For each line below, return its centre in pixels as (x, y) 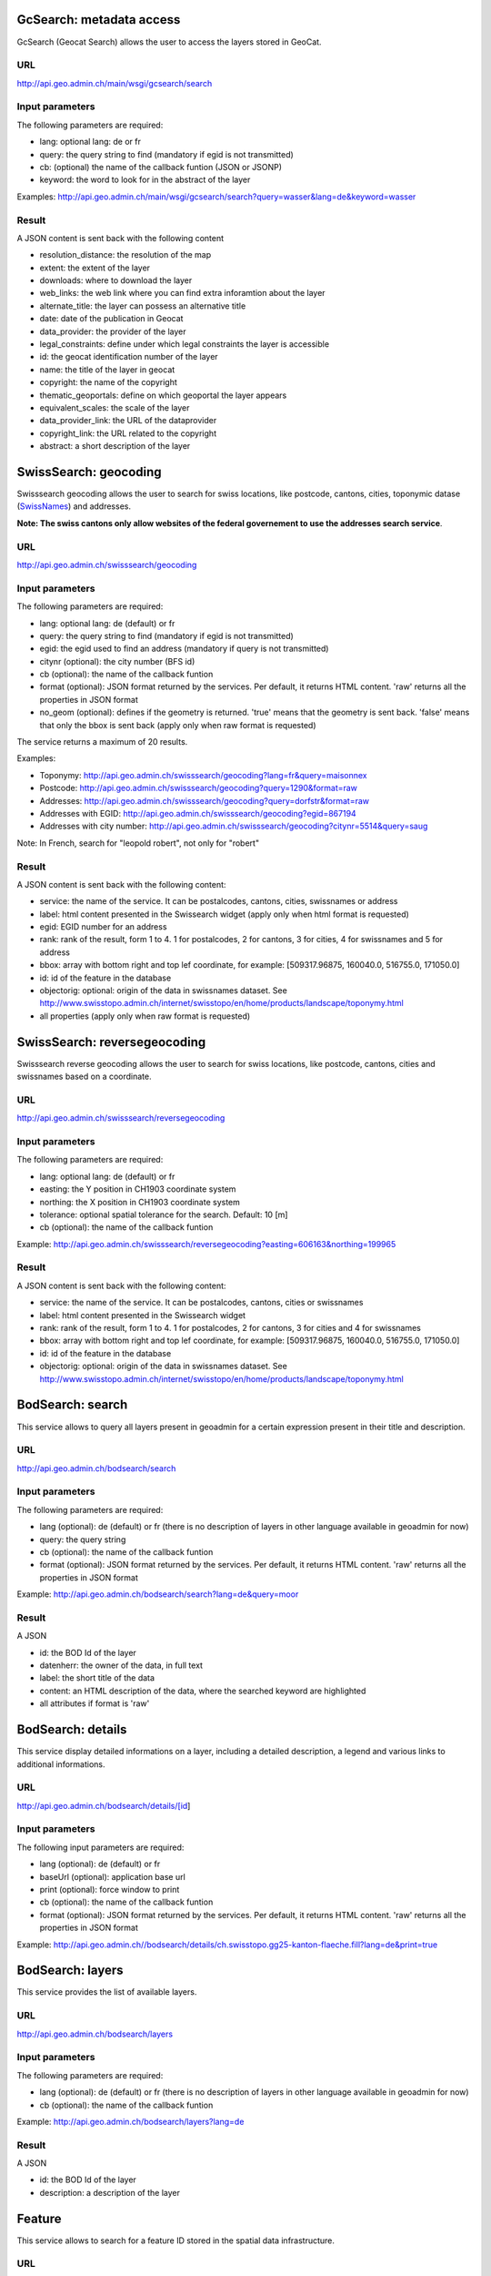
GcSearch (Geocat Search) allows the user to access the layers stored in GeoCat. (169, 42)
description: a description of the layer (110, 2192)
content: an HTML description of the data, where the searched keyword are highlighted (203, 1691)
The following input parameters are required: (100, 1847)
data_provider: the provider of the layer (113, 331)
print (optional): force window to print (110, 1889)
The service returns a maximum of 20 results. (102, 742)
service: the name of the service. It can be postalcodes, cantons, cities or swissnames (201, 1303)
